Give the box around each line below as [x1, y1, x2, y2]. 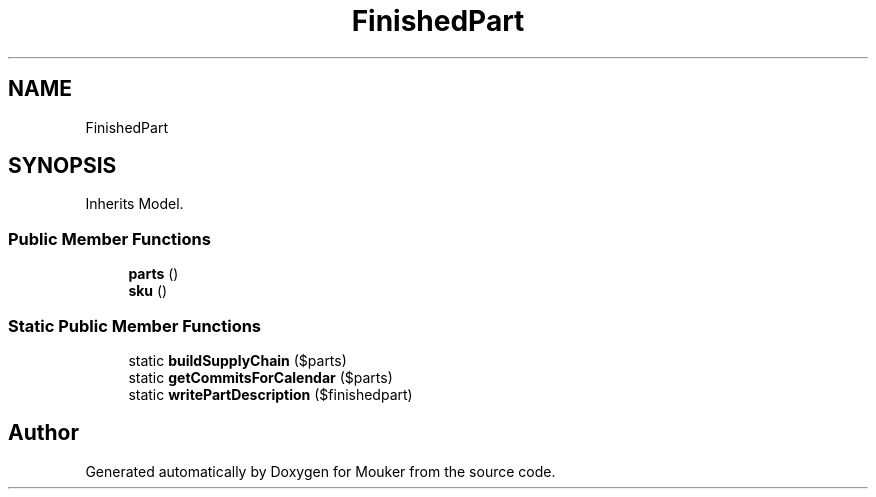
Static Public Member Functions [8, 315, 262, 336]
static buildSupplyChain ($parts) [128, 351, 347, 369]
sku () [128, 282, 168, 300]
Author [8, 420, 79, 446]
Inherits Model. [85, 195, 184, 213]
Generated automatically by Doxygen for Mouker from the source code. [85, 462, 556, 480]
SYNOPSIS [8, 153, 117, 179]
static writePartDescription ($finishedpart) [128, 385, 413, 403]
